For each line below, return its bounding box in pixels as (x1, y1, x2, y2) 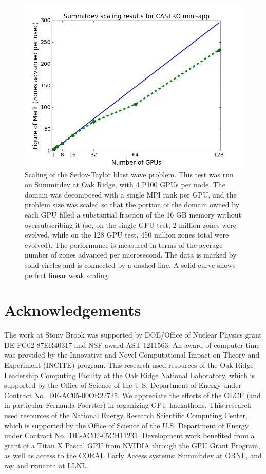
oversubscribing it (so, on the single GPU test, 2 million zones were (25, 219, 236, 230)
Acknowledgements (4, 300, 141, 321)
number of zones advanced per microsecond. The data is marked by (25, 249, 237, 260)
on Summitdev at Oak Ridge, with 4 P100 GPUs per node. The (25, 179, 225, 190)
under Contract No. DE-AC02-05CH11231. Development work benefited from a (4, 430, 255, 441)
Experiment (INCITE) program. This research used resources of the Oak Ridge (4, 360, 254, 370)
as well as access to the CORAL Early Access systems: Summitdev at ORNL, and (4, 450, 262, 461)
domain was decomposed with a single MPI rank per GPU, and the (25, 189, 237, 200)
